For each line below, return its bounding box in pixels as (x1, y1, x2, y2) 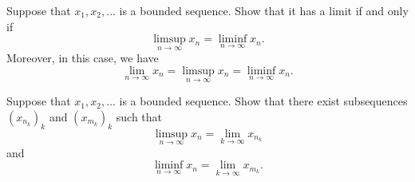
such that (116, 108, 163, 125)
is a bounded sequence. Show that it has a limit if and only (119, 2, 409, 18)
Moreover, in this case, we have (6, 49, 159, 66)
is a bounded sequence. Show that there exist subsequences (119, 93, 408, 109)
